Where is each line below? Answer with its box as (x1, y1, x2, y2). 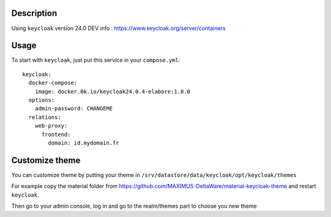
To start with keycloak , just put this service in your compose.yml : (11, 56, 180, 64)
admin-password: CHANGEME (34, 105, 113, 112)
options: (28, 96, 55, 104)
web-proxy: (34, 123, 68, 129)
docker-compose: (28, 80, 78, 86)
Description (11, 8, 58, 18)
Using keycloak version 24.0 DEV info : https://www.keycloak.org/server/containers (11, 25, 226, 32)
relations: (28, 113, 61, 121)
